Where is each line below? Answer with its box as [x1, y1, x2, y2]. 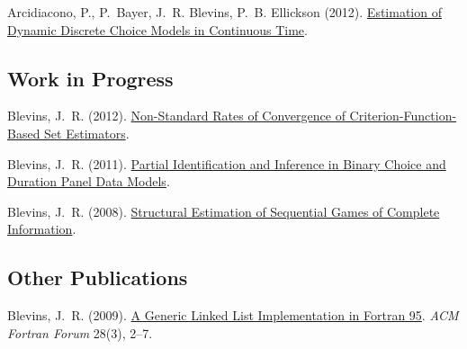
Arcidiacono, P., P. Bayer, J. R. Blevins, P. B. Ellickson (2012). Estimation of [7, 3, 442, 21]
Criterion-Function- [349, 106, 457, 125]
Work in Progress [7, 64, 174, 92]
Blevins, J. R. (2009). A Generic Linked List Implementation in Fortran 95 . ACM [7, 306, 459, 325]
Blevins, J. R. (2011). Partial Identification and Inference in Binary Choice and [7, 154, 446, 173]
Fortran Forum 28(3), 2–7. [7, 323, 153, 342]
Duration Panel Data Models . [7, 172, 170, 191]
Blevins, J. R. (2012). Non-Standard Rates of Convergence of [7, 106, 346, 125]
